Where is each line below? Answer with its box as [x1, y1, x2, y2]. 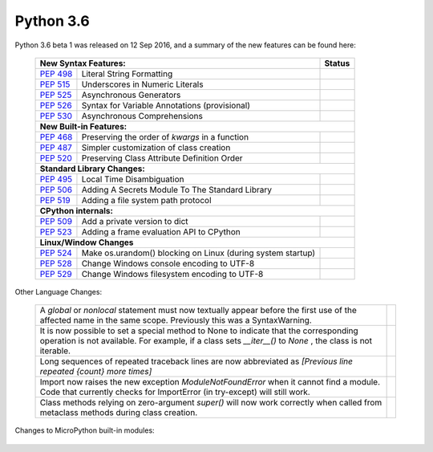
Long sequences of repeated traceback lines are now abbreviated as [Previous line [39, 356, 353, 367]
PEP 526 [39, 100, 72, 111]
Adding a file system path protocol [81, 194, 212, 206]
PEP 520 [39, 153, 72, 164]
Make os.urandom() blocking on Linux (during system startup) [81, 247, 316, 259]
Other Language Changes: [14, 287, 103, 296]
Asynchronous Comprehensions [81, 110, 204, 121]
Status [324, 57, 350, 68]
